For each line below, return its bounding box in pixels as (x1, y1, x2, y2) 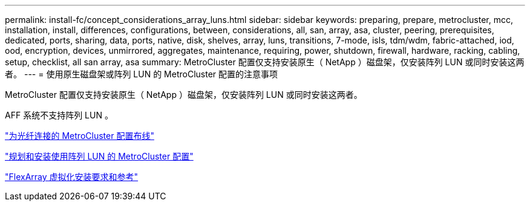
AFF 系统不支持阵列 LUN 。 (5, 110, 113, 120)
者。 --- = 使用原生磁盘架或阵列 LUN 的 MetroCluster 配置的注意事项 (5, 69, 278, 79)
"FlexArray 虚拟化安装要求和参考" (5, 172, 139, 182)
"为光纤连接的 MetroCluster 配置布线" (5, 130, 154, 141)
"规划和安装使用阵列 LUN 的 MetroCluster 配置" (5, 151, 194, 161)
